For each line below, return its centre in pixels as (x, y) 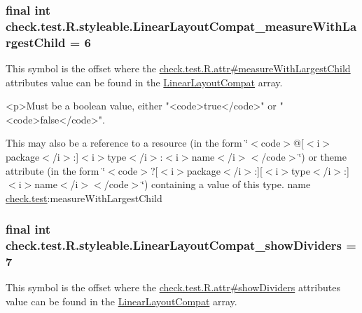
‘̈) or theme (322, 157)
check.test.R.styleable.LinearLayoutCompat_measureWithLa (181, 26)
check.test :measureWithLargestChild (84, 198)
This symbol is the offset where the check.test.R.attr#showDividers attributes (173, 287)
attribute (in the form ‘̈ (56, 170)
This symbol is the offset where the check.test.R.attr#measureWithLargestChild (178, 68)
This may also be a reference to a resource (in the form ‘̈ (127, 143)
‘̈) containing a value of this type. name (226, 184)
